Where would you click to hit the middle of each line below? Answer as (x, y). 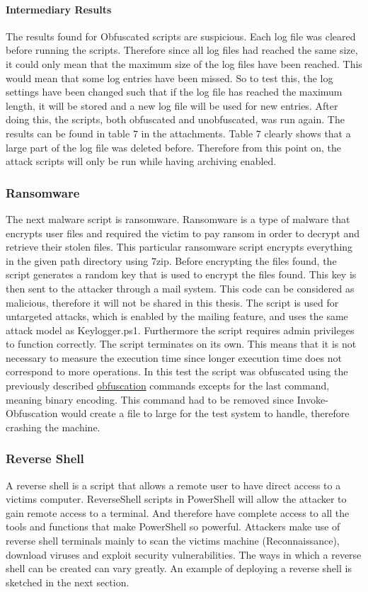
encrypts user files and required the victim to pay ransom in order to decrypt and (183, 233)
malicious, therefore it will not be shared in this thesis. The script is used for (172, 302)
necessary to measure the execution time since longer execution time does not (174, 357)
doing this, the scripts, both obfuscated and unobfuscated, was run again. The (175, 119)
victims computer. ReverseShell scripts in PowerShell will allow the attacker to (176, 499)
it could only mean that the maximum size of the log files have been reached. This (184, 63)
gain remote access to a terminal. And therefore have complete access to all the (178, 512)
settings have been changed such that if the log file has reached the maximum (174, 92)
